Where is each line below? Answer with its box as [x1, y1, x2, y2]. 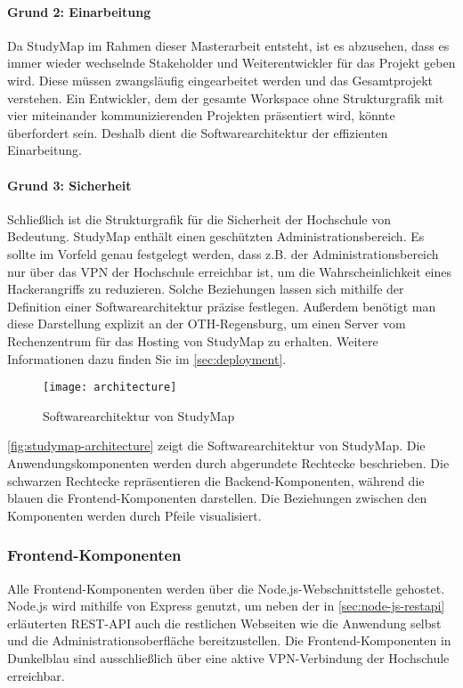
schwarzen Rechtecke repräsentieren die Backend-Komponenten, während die [7, 471, 425, 490]
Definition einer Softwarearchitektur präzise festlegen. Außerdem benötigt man [7, 296, 436, 315]
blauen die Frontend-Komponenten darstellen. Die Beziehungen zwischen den [7, 489, 427, 507]
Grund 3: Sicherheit [7, 175, 132, 194]
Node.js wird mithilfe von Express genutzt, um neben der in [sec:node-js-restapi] [7, 596, 445, 615]
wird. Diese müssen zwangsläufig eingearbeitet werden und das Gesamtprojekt [7, 70, 434, 89]
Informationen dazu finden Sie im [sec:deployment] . [7, 349, 287, 368]
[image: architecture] [43, 381, 177, 394]
